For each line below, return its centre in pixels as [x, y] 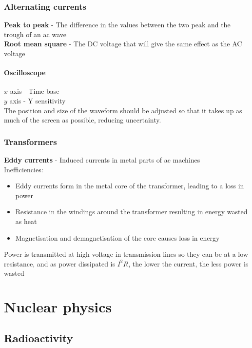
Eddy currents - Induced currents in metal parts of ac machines [102, 159]
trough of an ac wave [35, 34]
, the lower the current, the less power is [188, 263]
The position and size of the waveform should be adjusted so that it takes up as [123, 110]
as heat [26, 221]
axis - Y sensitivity [38, 100]
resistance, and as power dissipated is [60, 263]
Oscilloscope [25, 72]
